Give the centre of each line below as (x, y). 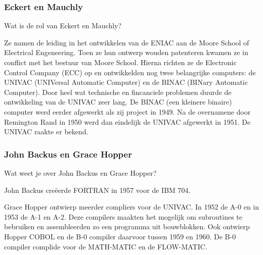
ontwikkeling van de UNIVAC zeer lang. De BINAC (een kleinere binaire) (118, 102)
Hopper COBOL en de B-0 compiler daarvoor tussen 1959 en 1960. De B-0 (120, 236)
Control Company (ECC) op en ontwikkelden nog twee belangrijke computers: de (130, 72)
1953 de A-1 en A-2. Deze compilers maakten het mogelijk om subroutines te (123, 216)
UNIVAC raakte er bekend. (46, 132)
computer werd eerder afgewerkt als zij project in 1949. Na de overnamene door (127, 111)
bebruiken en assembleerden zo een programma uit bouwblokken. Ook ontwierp (127, 226)
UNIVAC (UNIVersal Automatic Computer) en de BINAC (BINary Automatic (126, 82)
